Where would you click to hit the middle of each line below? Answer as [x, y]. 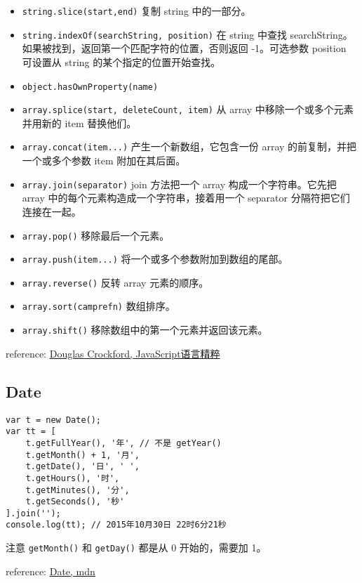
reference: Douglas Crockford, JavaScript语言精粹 [113, 353]
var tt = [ [31, 432]
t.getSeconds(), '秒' [75, 502]
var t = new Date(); [54, 420]
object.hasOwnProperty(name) [90, 87]
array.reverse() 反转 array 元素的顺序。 [115, 282]
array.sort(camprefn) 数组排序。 [99, 306]
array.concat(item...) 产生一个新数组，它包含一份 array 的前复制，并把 [189, 146]
